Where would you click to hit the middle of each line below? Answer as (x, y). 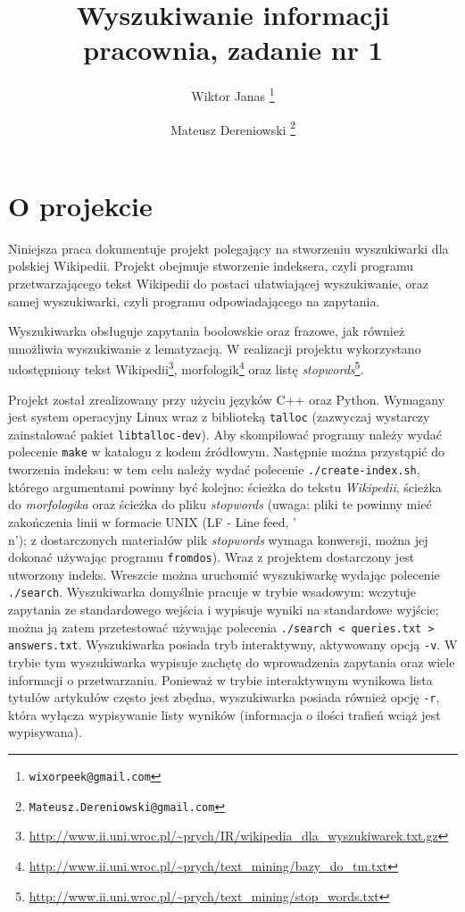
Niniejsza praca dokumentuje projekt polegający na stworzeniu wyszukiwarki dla (228, 248)
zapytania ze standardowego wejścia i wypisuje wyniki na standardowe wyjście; (224, 610)
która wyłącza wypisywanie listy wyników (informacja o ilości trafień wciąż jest (224, 714)
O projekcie (80, 205)
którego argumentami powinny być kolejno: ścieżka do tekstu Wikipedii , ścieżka (225, 486)
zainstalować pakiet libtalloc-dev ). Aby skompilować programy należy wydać (225, 434)
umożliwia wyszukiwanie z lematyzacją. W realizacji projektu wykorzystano (215, 348)
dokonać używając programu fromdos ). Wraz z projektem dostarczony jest (212, 557)
